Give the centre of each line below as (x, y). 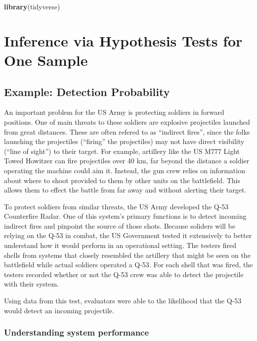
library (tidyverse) (32, 6)
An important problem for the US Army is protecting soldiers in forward (114, 112)
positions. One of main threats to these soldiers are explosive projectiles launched (127, 122)
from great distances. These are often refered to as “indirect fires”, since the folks (127, 131)
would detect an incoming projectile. (59, 310)
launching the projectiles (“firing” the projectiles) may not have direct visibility (124, 141)
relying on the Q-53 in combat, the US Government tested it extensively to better (128, 235)
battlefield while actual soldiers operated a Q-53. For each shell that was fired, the (128, 265)
